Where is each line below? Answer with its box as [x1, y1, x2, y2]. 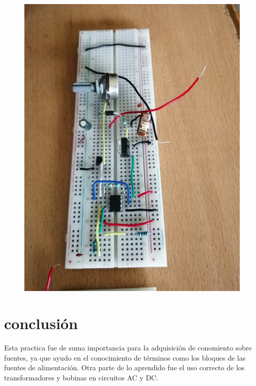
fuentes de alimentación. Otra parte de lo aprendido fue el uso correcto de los [4, 362, 245, 373]
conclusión [4, 313, 78, 334]
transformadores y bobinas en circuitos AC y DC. [4, 372, 158, 382]
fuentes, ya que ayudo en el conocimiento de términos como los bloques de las [4, 352, 246, 363]
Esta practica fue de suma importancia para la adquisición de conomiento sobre [4, 342, 252, 353]
